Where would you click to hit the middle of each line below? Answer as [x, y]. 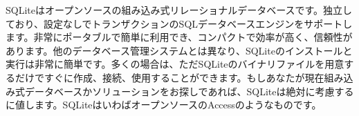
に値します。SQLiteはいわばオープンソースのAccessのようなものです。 [164, 105]
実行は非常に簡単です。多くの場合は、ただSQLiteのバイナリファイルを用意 [175, 64]
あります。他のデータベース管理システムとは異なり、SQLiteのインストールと [179, 50]
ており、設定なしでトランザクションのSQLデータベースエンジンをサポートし [179, 23]
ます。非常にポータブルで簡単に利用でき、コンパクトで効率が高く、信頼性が [179, 37]
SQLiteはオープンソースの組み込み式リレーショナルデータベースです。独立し [179, 10]
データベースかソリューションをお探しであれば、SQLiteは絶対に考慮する [189, 91]
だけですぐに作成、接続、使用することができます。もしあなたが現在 [169, 77]
